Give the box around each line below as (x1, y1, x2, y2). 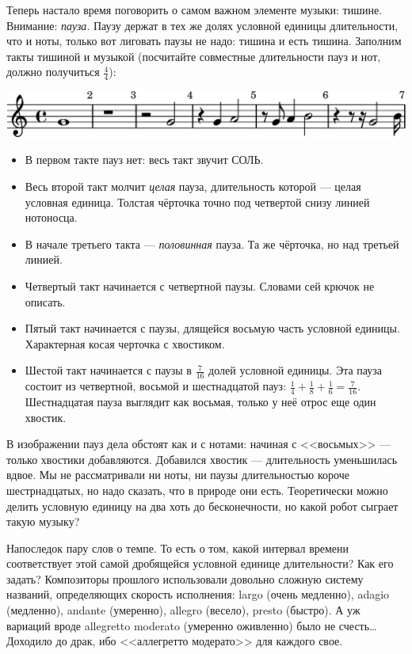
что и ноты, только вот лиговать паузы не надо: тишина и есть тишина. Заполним (6, 32, 402, 49)
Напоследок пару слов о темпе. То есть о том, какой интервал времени (6, 539, 349, 556)
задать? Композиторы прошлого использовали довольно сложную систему (6, 570, 364, 587)
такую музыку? (6, 513, 80, 530)
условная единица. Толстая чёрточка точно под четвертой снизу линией (25, 193, 370, 210)
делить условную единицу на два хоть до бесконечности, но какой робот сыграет (6, 497, 399, 514)
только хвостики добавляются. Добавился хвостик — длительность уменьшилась (6, 451, 398, 467)
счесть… (338, 617, 377, 633)
